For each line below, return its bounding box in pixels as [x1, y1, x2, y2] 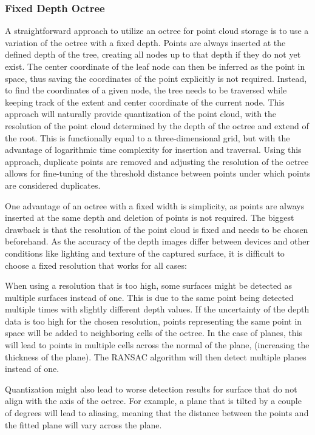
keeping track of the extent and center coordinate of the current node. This [5, 95, 285, 108]
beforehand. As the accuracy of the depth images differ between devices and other [5, 235, 310, 248]
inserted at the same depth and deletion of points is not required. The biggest [5, 211, 294, 224]
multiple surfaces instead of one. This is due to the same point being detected [5, 291, 294, 303]
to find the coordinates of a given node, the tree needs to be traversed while [5, 84, 287, 96]
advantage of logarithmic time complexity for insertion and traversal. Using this [5, 143, 302, 156]
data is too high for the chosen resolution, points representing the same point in [5, 314, 302, 327]
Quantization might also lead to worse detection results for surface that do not [5, 382, 297, 395]
